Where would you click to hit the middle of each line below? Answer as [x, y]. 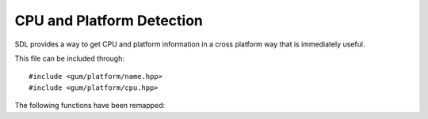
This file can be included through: [70, 58]
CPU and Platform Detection [109, 20]
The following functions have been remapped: [90, 106]
